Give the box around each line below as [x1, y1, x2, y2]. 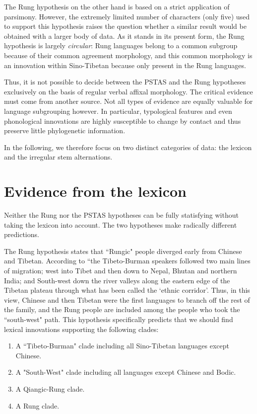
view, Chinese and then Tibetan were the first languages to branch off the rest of [4, 294, 250, 305]
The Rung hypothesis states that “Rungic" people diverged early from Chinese [4, 246, 242, 256]
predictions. [4, 229, 39, 240]
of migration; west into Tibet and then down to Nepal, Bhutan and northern [4, 265, 237, 275]
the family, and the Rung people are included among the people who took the [4, 304, 240, 315]
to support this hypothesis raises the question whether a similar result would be [4, 21, 247, 31]
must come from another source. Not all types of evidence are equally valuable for [4, 96, 253, 106]
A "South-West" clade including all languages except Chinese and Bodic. [15, 367, 236, 377]
